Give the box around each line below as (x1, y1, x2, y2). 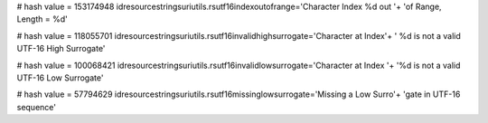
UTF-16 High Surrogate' (16, 43, 106, 54)
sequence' (16, 101, 56, 112)
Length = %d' (16, 14, 68, 24)
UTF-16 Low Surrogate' (16, 72, 104, 83)
